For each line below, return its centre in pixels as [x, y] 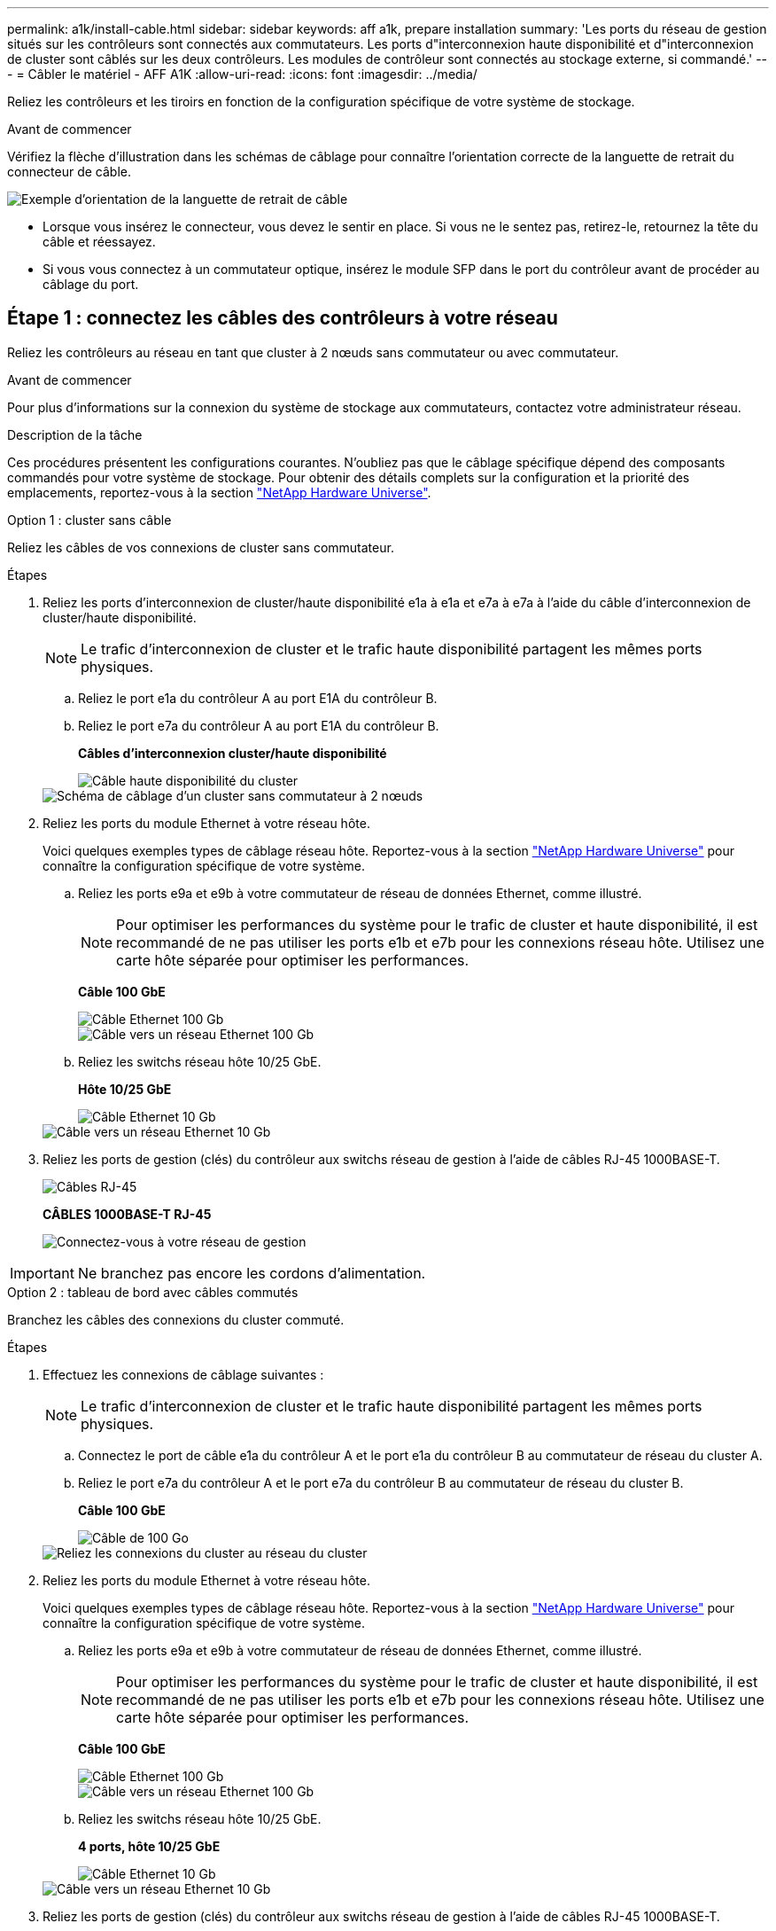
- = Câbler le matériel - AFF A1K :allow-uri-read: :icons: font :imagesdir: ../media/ [242, 74]
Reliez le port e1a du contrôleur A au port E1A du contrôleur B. [258, 698]
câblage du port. [91, 284]
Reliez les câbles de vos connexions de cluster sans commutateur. [201, 547]
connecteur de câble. [70, 172]
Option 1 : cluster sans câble [89, 520]
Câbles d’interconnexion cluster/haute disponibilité [233, 753]
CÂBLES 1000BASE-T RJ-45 [127, 1214]
